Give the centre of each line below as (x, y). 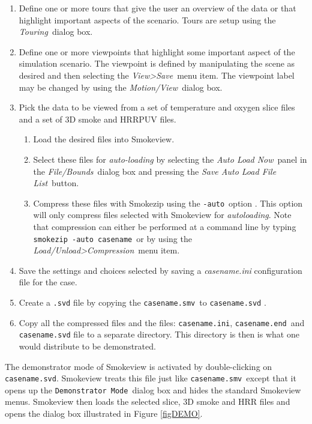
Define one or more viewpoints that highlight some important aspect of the (157, 51)
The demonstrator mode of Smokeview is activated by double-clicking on (139, 366)
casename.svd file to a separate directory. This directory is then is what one (159, 334)
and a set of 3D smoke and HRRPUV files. (97, 119)
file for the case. (48, 282)
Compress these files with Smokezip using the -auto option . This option (168, 203)
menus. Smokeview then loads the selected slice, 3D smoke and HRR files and (148, 401)
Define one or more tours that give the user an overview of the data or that (157, 8)
